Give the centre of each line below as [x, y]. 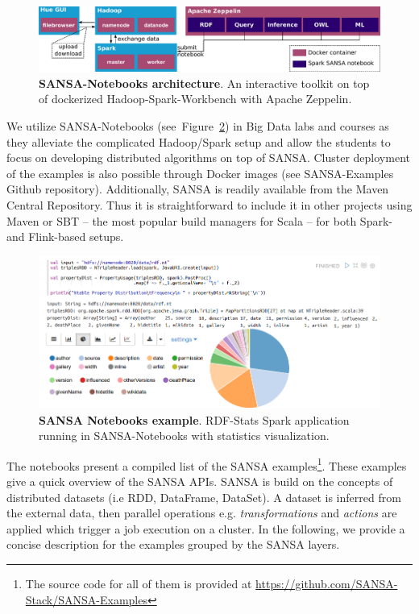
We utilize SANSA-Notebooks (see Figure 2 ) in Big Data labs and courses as [198, 125]
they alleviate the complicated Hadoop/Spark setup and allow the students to [199, 141]
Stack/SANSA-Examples [86, 599]
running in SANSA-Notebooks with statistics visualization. [184, 436]
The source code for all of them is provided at [139, 583]
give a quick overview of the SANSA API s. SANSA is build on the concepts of [200, 481]
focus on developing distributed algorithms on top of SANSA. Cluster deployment [208, 158]
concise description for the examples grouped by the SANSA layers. [173, 544]
